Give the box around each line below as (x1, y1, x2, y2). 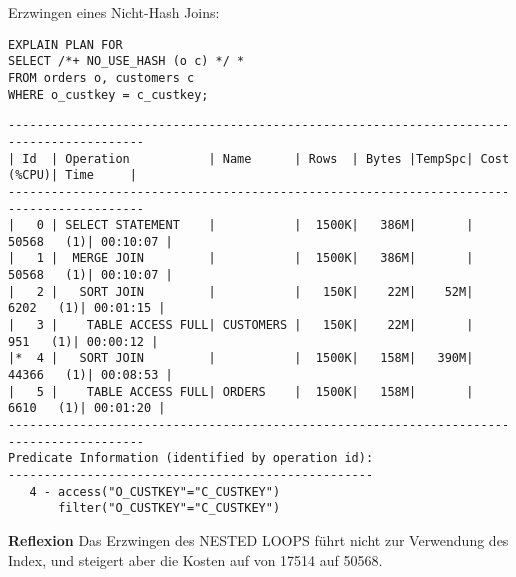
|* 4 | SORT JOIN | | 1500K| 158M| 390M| (8, 351, 474, 366)
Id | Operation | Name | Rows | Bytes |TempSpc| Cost (22, 151, 510, 166)
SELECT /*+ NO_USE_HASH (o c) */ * (8, 54, 245, 69)
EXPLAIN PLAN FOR (8, 37, 123, 52)
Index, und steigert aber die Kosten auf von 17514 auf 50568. (8, 549, 383, 570)
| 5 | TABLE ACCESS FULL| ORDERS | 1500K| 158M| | (8, 384, 474, 399)
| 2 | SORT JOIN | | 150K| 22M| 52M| (8, 284, 474, 299)
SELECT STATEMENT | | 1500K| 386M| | (65, 218, 474, 233)
